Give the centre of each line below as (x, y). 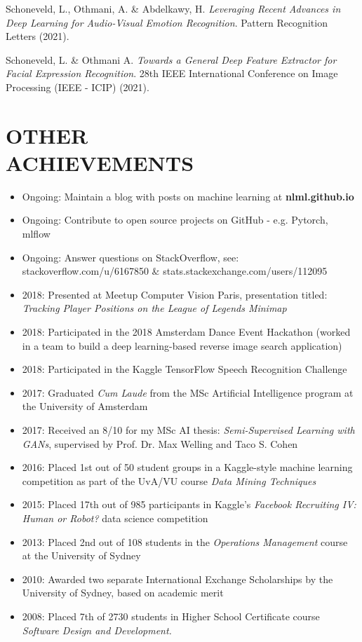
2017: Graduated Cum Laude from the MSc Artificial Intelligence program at (188, 392)
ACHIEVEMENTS (100, 162)
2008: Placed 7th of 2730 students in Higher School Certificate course (171, 616)
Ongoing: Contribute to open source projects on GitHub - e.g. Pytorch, (175, 220)
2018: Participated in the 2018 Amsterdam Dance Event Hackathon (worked (186, 332)
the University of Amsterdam (85, 406)
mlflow (36, 234)
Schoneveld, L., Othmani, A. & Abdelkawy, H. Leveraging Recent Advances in (173, 8)
